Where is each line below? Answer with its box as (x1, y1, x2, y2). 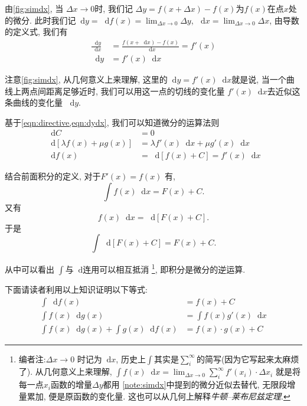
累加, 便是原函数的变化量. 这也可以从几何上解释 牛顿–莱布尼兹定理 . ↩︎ (27, 389, 290, 402)
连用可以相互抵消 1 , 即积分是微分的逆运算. (83, 261, 246, 275)
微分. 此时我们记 (12, 14, 76, 26)
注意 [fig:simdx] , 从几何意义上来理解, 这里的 (5, 73, 168, 85)
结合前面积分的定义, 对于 (5, 170, 101, 182)
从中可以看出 (5, 263, 54, 275)
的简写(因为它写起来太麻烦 (196, 352, 299, 365)
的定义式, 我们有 (5, 25, 68, 38)
